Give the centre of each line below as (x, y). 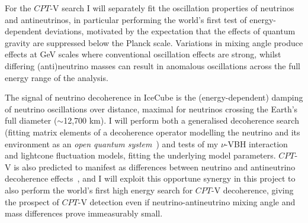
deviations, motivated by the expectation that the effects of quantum (170, 31)
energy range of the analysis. (57, 77)
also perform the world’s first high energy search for (99, 190)
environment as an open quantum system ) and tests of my (112, 143)
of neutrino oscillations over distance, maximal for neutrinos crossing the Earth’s (151, 109)
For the (18, 8)
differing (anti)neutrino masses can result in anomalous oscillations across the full (153, 65)
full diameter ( (31, 120)
